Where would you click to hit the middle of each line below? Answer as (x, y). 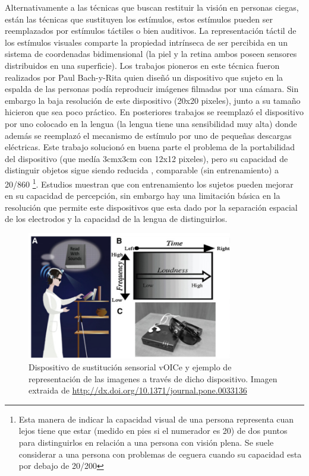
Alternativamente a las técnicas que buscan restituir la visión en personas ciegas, (152, 7)
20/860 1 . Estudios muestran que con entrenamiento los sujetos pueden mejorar (149, 183)
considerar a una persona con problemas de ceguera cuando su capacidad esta (160, 454)
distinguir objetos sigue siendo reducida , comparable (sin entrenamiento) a (142, 170)
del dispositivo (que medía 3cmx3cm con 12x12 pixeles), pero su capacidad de (146, 158)
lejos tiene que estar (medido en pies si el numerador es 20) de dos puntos (153, 431)
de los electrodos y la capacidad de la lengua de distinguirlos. (116, 219)
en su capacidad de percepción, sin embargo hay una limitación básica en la (143, 196)
